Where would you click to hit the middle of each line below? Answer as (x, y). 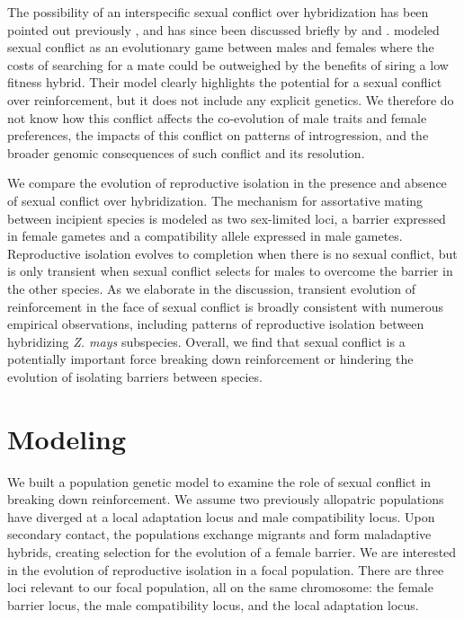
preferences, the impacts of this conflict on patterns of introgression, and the (218, 135)
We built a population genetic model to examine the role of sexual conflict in (219, 481)
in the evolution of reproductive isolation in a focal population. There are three (226, 569)
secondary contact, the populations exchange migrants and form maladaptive (219, 534)
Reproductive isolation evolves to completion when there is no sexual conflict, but (232, 253)
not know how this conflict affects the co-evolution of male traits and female (217, 117)
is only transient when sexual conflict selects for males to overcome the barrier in (230, 271)
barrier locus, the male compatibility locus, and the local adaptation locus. (213, 604)
